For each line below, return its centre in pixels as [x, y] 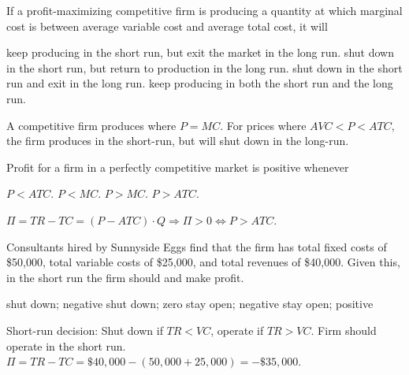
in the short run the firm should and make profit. [125, 277]
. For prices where [263, 125]
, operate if [237, 330]
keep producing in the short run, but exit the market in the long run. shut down [200, 52]
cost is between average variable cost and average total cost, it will [167, 26]
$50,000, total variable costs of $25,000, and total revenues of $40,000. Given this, [203, 262]
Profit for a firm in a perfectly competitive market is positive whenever [178, 167]
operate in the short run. [66, 345]
